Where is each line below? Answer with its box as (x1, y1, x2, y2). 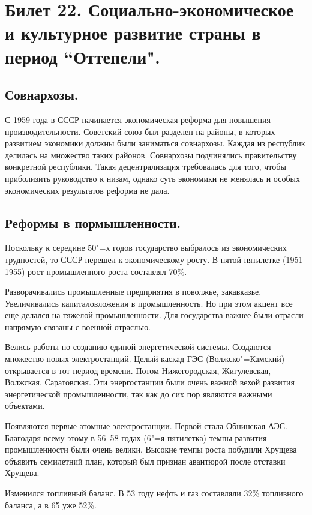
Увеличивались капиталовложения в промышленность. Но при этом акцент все (5, 297, 293, 309)
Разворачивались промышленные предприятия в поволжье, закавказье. (5, 285, 262, 298)
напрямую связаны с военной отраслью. (5, 320, 151, 333)
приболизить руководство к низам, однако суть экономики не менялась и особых (5, 172, 300, 184)
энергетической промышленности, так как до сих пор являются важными (5, 387, 272, 400)
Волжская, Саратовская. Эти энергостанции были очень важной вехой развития (5, 376, 295, 388)
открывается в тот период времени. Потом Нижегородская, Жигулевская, (5, 364, 271, 376)
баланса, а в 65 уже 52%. (5, 498, 97, 511)
